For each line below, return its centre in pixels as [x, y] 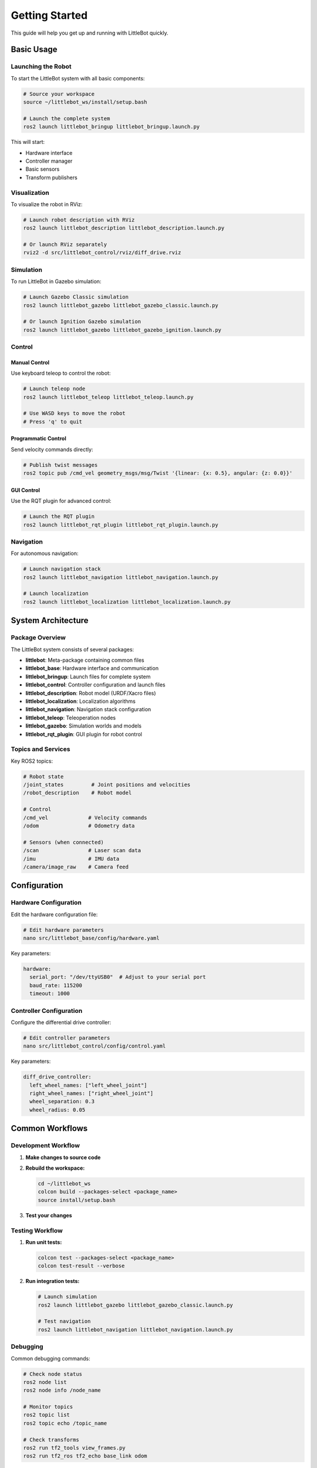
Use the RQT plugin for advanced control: [61, 501]
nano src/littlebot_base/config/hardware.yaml [91, 938]
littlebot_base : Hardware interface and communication [92, 668]
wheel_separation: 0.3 [62, 1102]
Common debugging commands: [50, 1358]
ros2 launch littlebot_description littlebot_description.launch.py [124, 228]
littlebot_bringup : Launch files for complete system [88, 676]
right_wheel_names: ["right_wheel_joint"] [92, 1093]
